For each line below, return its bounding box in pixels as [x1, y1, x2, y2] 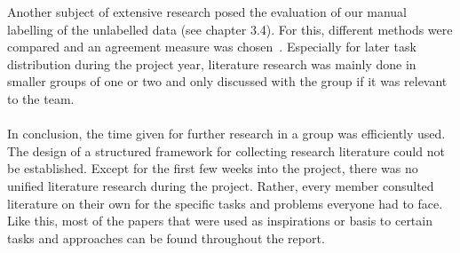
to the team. [7, 89, 75, 107]
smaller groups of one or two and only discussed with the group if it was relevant [7, 72, 448, 91]
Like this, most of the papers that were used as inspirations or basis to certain [7, 211, 432, 230]
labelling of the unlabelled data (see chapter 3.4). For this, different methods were [7, 20, 453, 38]
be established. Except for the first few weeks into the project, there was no [7, 159, 418, 178]
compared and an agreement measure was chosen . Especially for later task [7, 37, 416, 56]
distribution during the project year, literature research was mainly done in [7, 54, 416, 73]
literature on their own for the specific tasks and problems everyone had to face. [7, 194, 443, 212]
